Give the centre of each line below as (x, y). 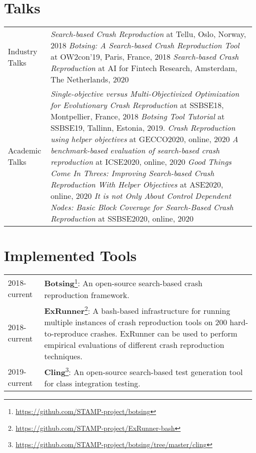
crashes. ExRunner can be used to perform (164, 333)
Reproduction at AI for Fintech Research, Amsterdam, (144, 68)
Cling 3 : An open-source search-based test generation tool (144, 371)
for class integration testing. (93, 383)
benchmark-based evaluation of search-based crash (135, 151)
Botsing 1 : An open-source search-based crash (124, 283)
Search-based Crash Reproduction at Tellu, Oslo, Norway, (148, 34)
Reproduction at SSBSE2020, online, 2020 (122, 219)
